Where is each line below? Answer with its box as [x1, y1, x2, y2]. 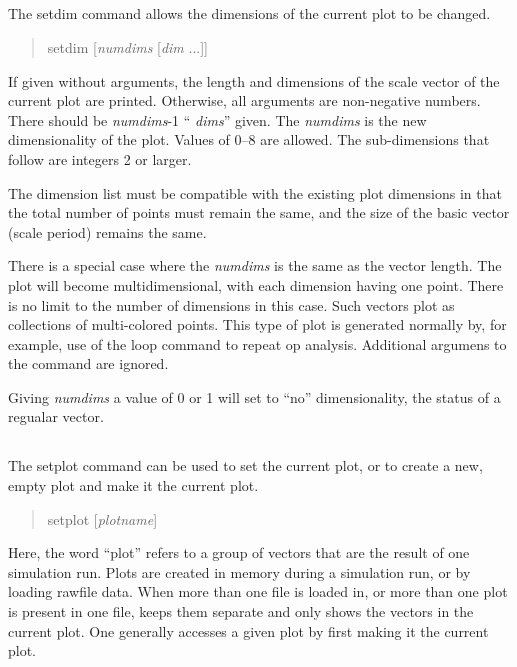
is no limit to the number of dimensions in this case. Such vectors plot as [8, 294, 455, 315]
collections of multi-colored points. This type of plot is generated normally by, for [8, 314, 507, 335]
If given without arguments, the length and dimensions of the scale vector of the [8, 70, 500, 91]
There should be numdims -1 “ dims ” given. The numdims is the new [8, 109, 427, 130]
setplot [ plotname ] [47, 508, 158, 529]
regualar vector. [8, 406, 104, 427]
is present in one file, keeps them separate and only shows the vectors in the [8, 601, 474, 622]
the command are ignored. [8, 353, 169, 374]
